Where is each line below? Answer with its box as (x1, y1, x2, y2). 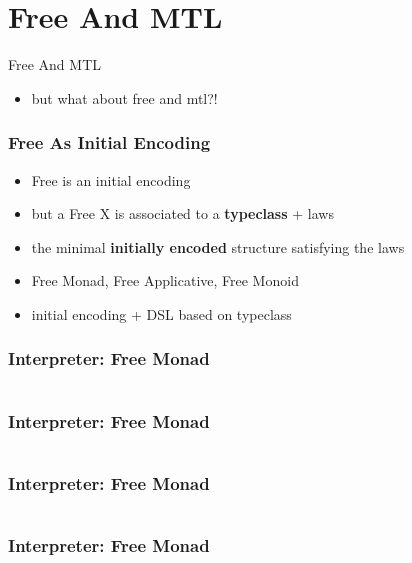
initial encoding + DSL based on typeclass (31, 303, 292, 324)
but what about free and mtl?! (31, 87, 218, 108)
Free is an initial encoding (31, 169, 191, 190)
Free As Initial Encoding (8, 130, 211, 155)
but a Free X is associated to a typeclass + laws (31, 203, 334, 224)
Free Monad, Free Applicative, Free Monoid (31, 270, 299, 291)
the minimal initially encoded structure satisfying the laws (31, 236, 405, 257)
